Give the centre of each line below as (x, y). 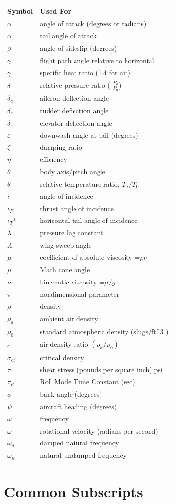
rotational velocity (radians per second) (99, 430)
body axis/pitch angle (73, 172)
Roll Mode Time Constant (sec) (88, 382)
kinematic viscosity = (72, 281)
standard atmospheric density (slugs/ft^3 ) (104, 331)
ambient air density (69, 318)
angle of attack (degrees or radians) (93, 23)
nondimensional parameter (80, 294)
